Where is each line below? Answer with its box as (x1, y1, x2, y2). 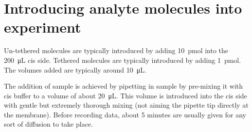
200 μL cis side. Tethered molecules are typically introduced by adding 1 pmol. (4, 55, 241, 65)
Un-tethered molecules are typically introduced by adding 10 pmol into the (4, 45, 229, 56)
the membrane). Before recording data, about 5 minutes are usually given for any (4, 109, 246, 119)
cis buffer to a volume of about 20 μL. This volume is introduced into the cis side (4, 90, 247, 100)
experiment (4, 17, 81, 37)
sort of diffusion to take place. (4, 119, 93, 129)
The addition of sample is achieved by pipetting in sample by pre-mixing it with (4, 81, 243, 91)
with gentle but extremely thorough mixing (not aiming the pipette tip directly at (4, 100, 249, 110)
